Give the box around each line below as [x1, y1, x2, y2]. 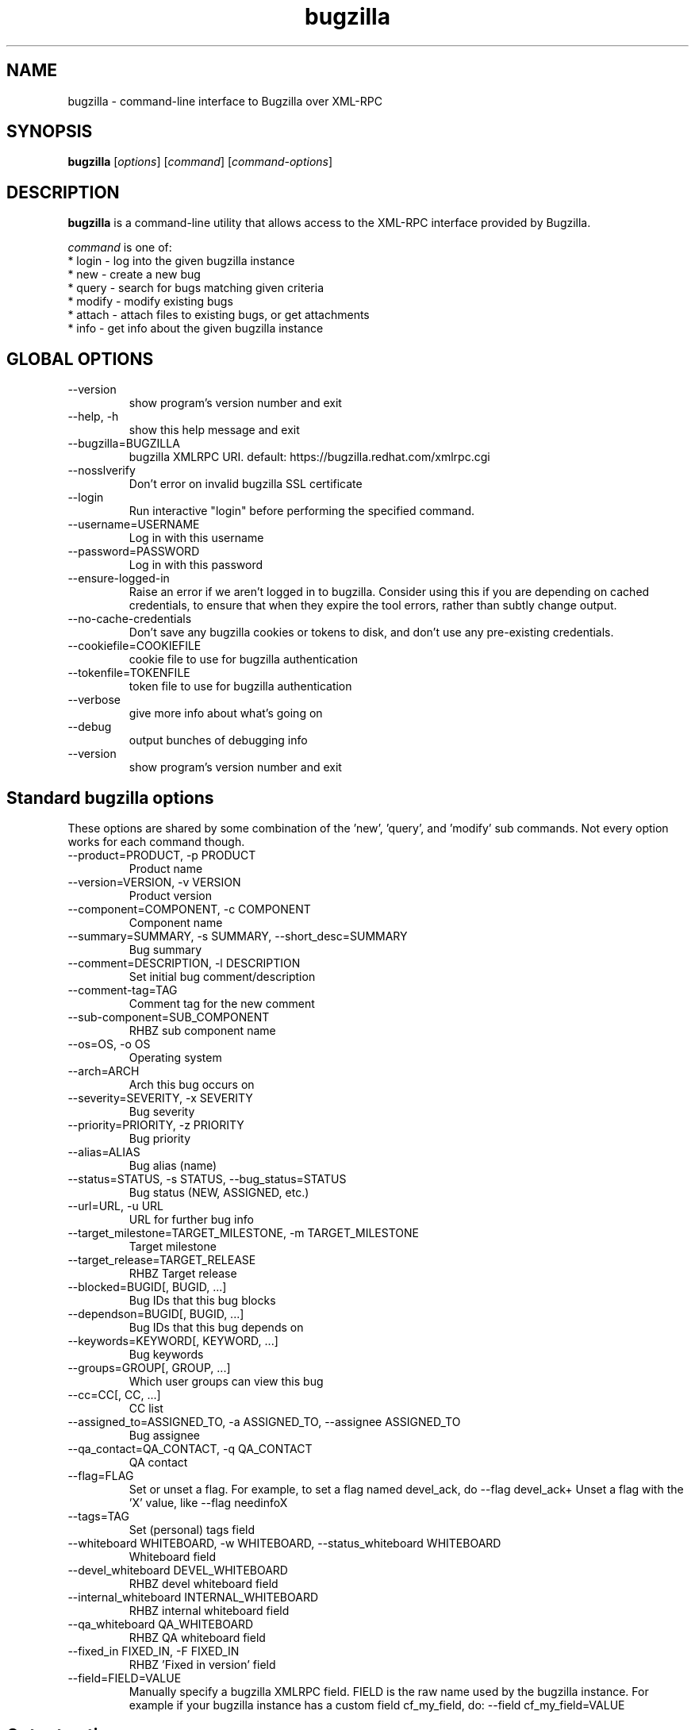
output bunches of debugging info [129, 733, 308, 748]
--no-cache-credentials [67, 612, 192, 626]
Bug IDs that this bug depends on [129, 1320, 304, 1334]
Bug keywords [129, 1347, 204, 1361]
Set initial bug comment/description [129, 969, 316, 983]
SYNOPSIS [6, 121, 93, 142]
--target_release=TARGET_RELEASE [67, 1252, 256, 1267]
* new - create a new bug [67, 267, 201, 282]
